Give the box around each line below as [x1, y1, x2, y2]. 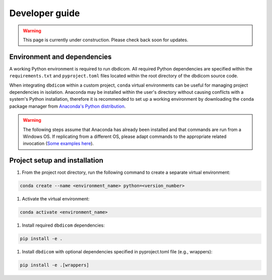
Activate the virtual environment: [22, 196, 90, 202]
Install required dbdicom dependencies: [22, 222, 105, 229]
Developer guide [9, 8, 80, 19]
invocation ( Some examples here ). [23, 141, 94, 147]
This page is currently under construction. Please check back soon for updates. [23, 37, 188, 43]
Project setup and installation [9, 156, 103, 165]
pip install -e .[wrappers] [20, 262, 89, 268]
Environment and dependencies [9, 52, 112, 61]
